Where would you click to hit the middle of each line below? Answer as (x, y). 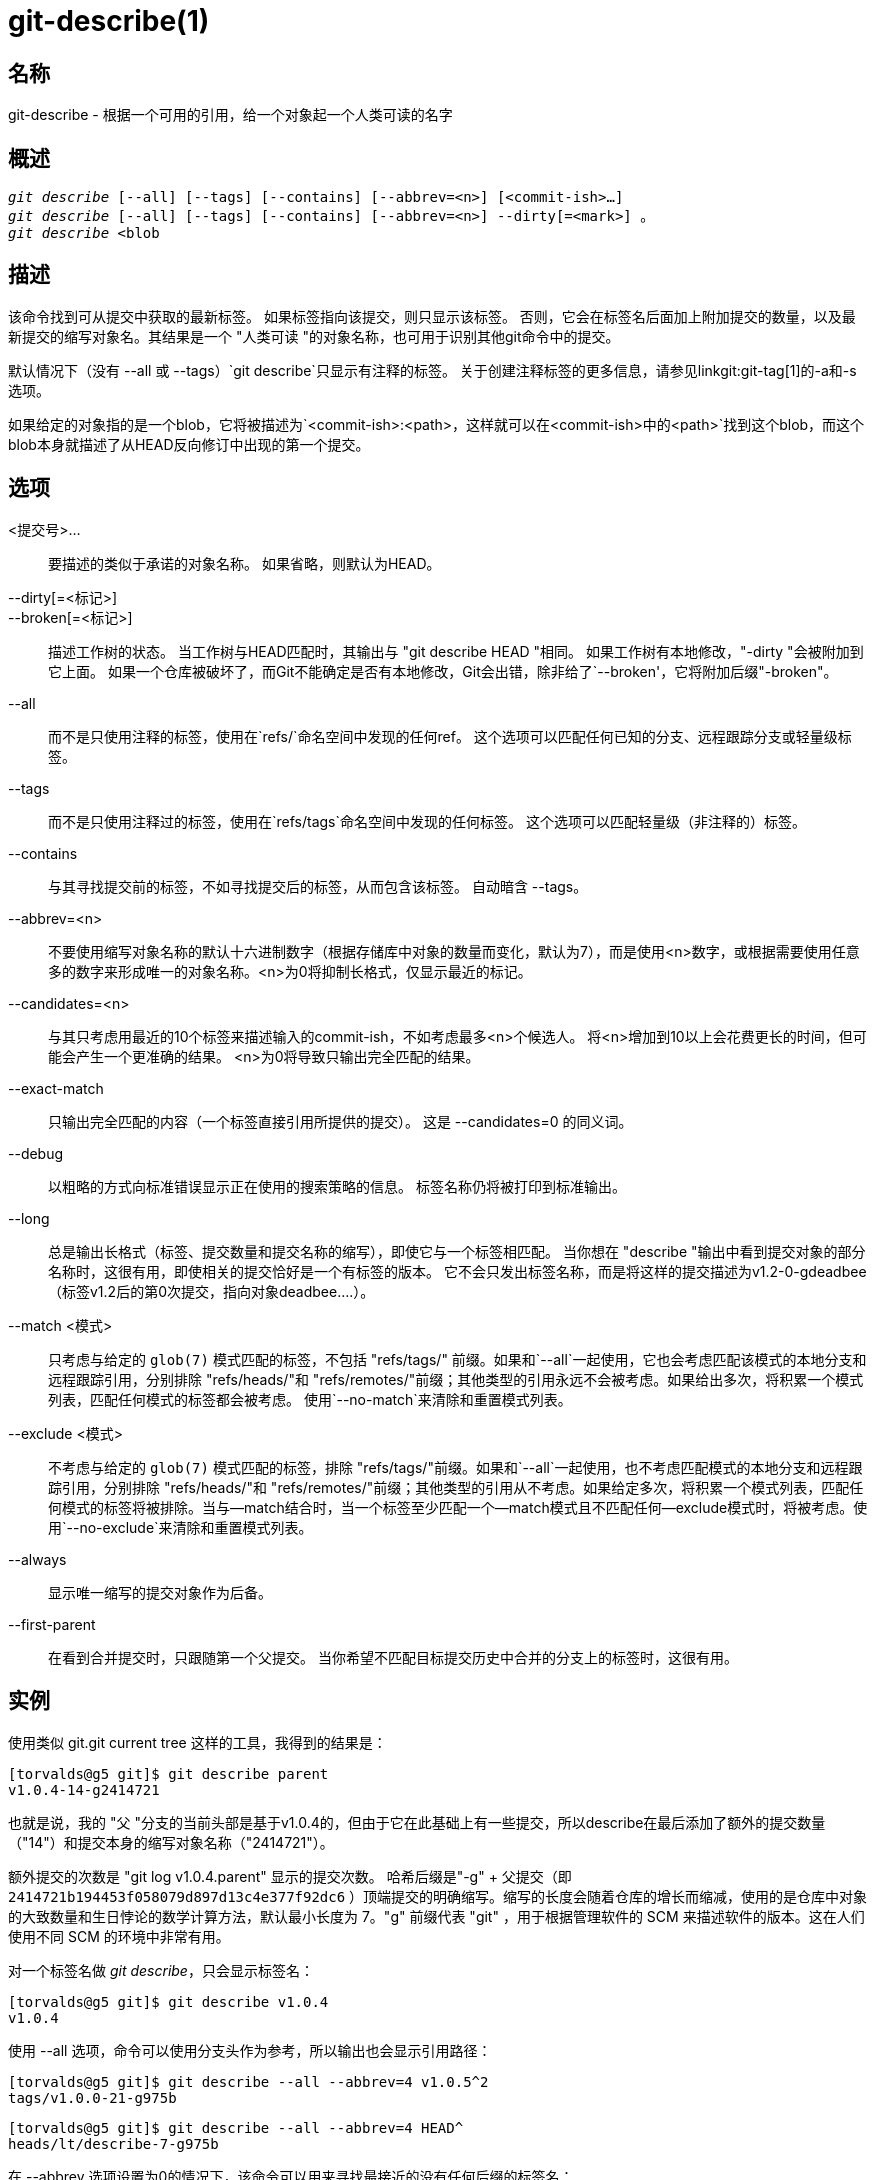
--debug (36, 1153)
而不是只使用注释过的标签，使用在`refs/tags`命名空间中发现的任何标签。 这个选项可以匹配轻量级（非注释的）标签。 (427, 821)
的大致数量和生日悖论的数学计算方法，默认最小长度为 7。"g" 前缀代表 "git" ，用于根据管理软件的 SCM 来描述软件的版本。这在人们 (436, 1916)
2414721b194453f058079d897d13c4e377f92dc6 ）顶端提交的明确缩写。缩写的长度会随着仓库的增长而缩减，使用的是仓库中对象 (438, 1896)
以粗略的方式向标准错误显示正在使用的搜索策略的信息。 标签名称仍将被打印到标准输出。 (337, 1186)
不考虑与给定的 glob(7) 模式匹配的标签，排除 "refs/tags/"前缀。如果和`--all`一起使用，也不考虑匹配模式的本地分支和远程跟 (455, 1467)
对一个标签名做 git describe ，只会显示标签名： (161, 1970)
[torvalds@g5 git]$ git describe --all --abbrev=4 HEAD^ (236, 2127)
